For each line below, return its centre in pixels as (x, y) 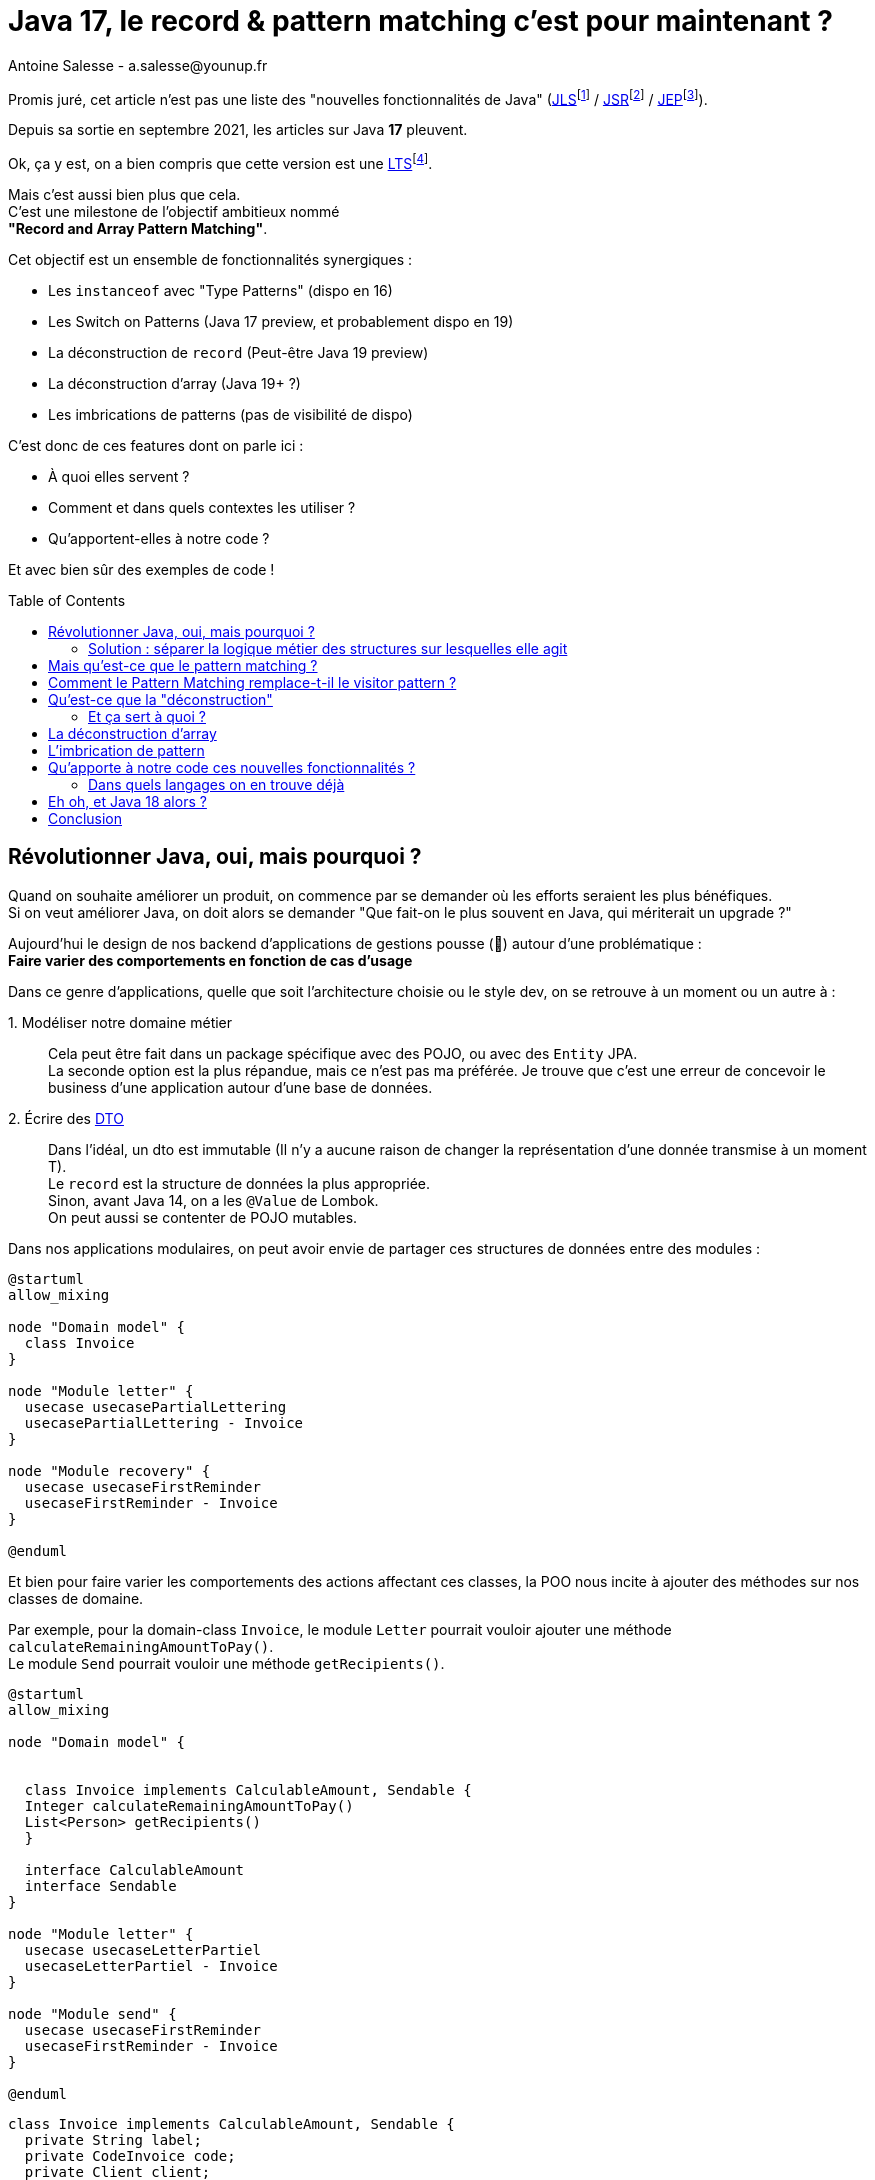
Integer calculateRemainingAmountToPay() (189, 1805)
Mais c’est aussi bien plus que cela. (124, 195)
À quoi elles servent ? (119, 477)
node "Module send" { (92, 2013)
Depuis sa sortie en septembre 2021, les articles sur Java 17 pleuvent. (238, 130)
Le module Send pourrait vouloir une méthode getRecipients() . (226, 1663)
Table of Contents (67, 601)
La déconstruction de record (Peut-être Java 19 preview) (238, 353)
